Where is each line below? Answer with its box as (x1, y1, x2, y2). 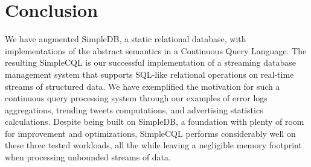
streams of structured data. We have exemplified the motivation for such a (5, 80, 280, 92)
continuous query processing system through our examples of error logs (5, 92, 268, 104)
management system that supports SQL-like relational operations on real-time (5, 68, 294, 80)
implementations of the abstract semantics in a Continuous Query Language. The (5, 44, 307, 57)
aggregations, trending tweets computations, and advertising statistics (5, 103, 263, 116)
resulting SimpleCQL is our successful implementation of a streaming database (5, 56, 296, 69)
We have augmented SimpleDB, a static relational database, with (5, 33, 246, 45)
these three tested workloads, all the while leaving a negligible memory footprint (5, 139, 302, 151)
